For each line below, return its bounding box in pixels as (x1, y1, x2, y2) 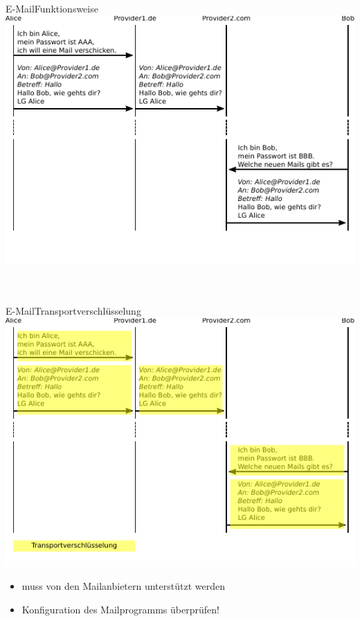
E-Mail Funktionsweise (6, 1, 98, 15)
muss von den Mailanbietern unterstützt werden (21, 579, 225, 593)
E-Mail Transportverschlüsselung (6, 304, 141, 318)
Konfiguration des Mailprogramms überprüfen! (21, 602, 219, 616)
